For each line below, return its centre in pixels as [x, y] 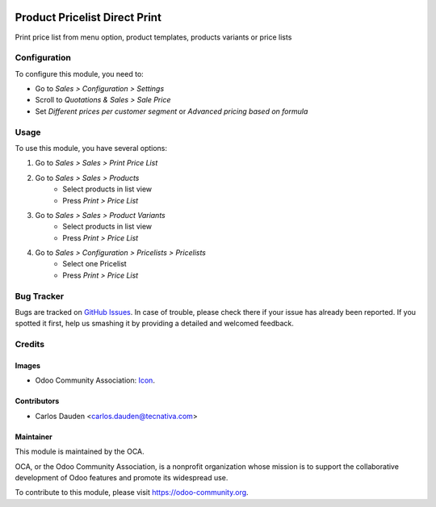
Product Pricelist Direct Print [88, 17]
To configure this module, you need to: [80, 73]
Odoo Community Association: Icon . [95, 380]
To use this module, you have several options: [91, 148]
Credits [29, 345]
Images [27, 365]
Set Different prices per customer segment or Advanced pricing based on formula [172, 111]
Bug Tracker [40, 296]
